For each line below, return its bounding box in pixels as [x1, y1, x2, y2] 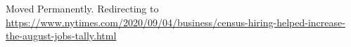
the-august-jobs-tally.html [6, 28, 117, 43]
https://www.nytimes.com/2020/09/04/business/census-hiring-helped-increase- [6, 15, 345, 29]
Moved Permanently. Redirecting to [6, 1, 159, 15]
